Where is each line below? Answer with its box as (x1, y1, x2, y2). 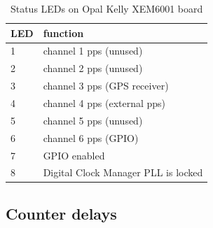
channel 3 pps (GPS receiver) (43, 78, 169, 93)
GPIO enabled (43, 148, 105, 162)
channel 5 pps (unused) (43, 113, 143, 127)
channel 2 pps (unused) (43, 61, 143, 76)
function (43, 25, 84, 40)
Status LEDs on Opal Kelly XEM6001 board (10, 1, 203, 15)
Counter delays (6, 202, 117, 224)
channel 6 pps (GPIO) (43, 130, 139, 145)
